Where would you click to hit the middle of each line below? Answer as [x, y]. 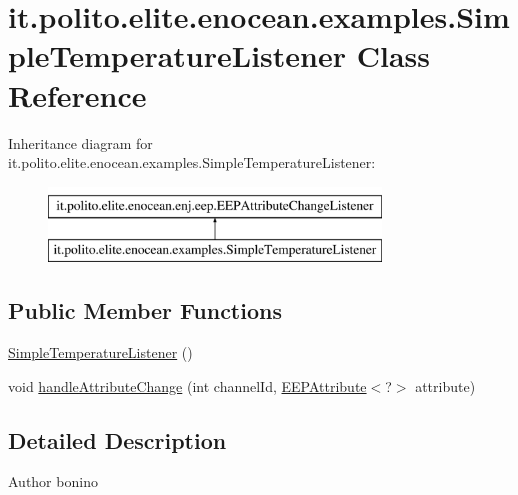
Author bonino [53, 481]
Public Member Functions [145, 310]
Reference [77, 94]
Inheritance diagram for [80, 142]
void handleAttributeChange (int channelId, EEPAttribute [187, 385]
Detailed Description [117, 439]
